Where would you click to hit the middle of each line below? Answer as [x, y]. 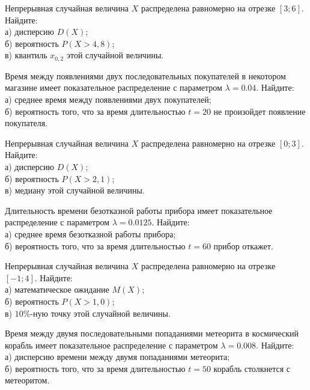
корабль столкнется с [252, 368]
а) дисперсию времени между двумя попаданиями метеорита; [117, 357]
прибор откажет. [243, 245]
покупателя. [26, 123]
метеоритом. [27, 380]
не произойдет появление [260, 111]
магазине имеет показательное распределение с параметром [114, 87]
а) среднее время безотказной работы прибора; [90, 233]
